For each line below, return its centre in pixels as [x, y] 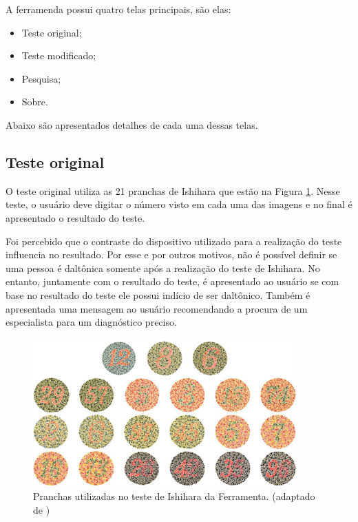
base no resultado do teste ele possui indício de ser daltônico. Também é [158, 294]
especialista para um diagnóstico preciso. [91, 322]
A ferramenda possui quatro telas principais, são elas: [118, 9]
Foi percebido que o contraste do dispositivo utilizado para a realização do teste [174, 241]
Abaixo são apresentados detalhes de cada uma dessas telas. [132, 124]
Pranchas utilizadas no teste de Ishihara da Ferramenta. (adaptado [174, 495]
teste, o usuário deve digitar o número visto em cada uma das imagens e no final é [179, 204]
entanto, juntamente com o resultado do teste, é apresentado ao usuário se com [172, 281]
